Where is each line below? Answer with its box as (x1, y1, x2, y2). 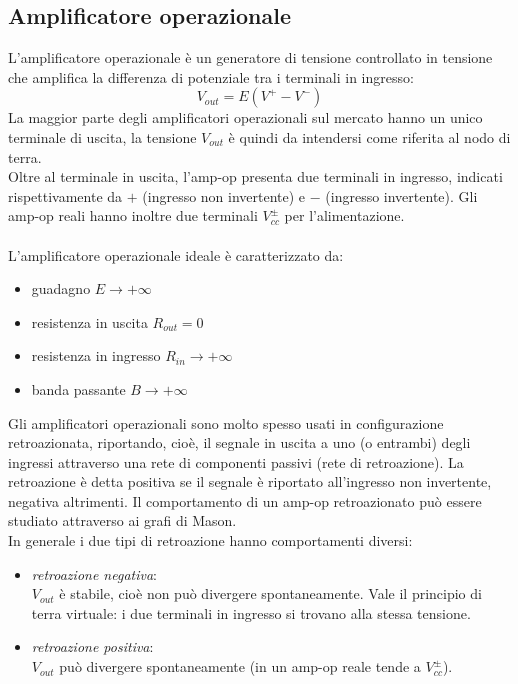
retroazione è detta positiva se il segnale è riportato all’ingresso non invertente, (8, 471, 492, 492)
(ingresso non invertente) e (142, 185, 306, 206)
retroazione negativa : (31, 563, 157, 584)
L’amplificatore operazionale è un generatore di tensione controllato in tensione (8, 47, 493, 68)
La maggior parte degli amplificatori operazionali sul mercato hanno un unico (8, 107, 483, 128)
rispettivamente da (8, 185, 123, 206)
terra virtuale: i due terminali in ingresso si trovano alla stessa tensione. (31, 602, 471, 623)
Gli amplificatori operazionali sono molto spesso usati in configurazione (8, 412, 444, 433)
